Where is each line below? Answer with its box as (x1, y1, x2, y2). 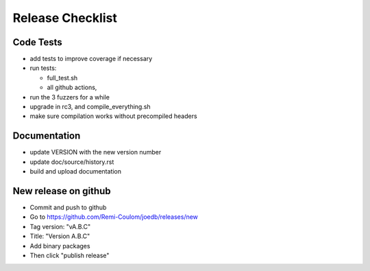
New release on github (12, 185, 111, 197)
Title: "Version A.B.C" (29, 232, 90, 240)
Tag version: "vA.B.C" (29, 222, 91, 231)
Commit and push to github (29, 203, 107, 211)
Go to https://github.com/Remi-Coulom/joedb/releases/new (29, 213, 199, 221)
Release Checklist (12, 10, 118, 25)
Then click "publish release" (29, 251, 110, 259)
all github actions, (47, 83, 97, 92)
